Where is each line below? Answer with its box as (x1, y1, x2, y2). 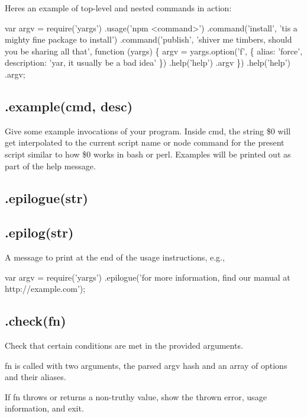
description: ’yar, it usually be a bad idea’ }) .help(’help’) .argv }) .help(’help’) (5, 56, 290, 69)
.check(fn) (5, 311, 66, 330)
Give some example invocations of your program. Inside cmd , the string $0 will (5, 124, 291, 137)
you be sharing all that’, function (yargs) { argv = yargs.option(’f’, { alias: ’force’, (5, 44, 303, 57)
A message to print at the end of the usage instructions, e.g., (5, 251, 225, 263)
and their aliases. (5, 371, 66, 383)
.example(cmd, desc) (5, 97, 133, 115)
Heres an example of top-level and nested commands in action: (5, 2, 232, 14)
